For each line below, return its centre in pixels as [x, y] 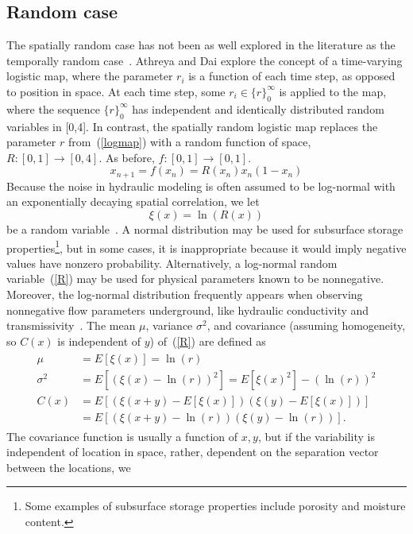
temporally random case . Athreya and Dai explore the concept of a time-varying [205, 60]
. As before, [127, 157]
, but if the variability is [317, 436]
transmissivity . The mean [71, 325]
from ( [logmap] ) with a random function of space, [189, 142]
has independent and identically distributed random [258, 108]
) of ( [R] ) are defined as [208, 341]
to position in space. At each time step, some [116, 91]
